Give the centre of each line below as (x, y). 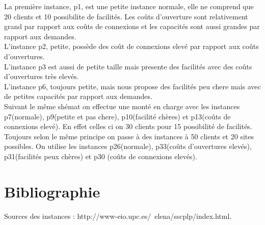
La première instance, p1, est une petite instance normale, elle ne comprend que (129, 6)
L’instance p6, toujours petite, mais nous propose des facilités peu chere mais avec (132, 86)
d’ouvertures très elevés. (42, 76)
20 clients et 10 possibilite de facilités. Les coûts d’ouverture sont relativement (126, 16)
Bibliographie (52, 191)
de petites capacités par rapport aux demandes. (78, 96)
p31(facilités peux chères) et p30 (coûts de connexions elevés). (101, 156)
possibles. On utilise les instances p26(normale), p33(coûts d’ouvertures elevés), (128, 146)
